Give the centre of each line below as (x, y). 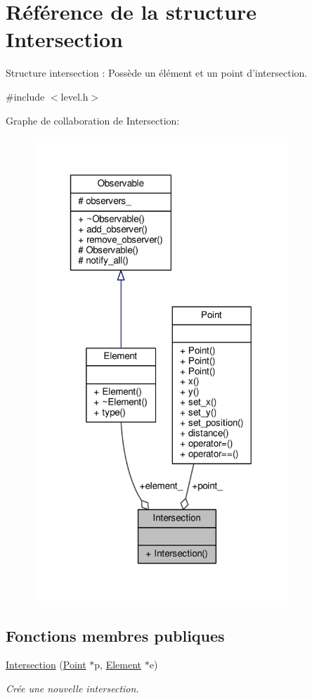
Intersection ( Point (46, 665)
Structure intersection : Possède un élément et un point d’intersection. (157, 73)
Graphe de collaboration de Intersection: (93, 120)
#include (25, 96)
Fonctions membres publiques (115, 635)
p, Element (118, 665)
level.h (74, 96)
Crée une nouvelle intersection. (72, 689)
